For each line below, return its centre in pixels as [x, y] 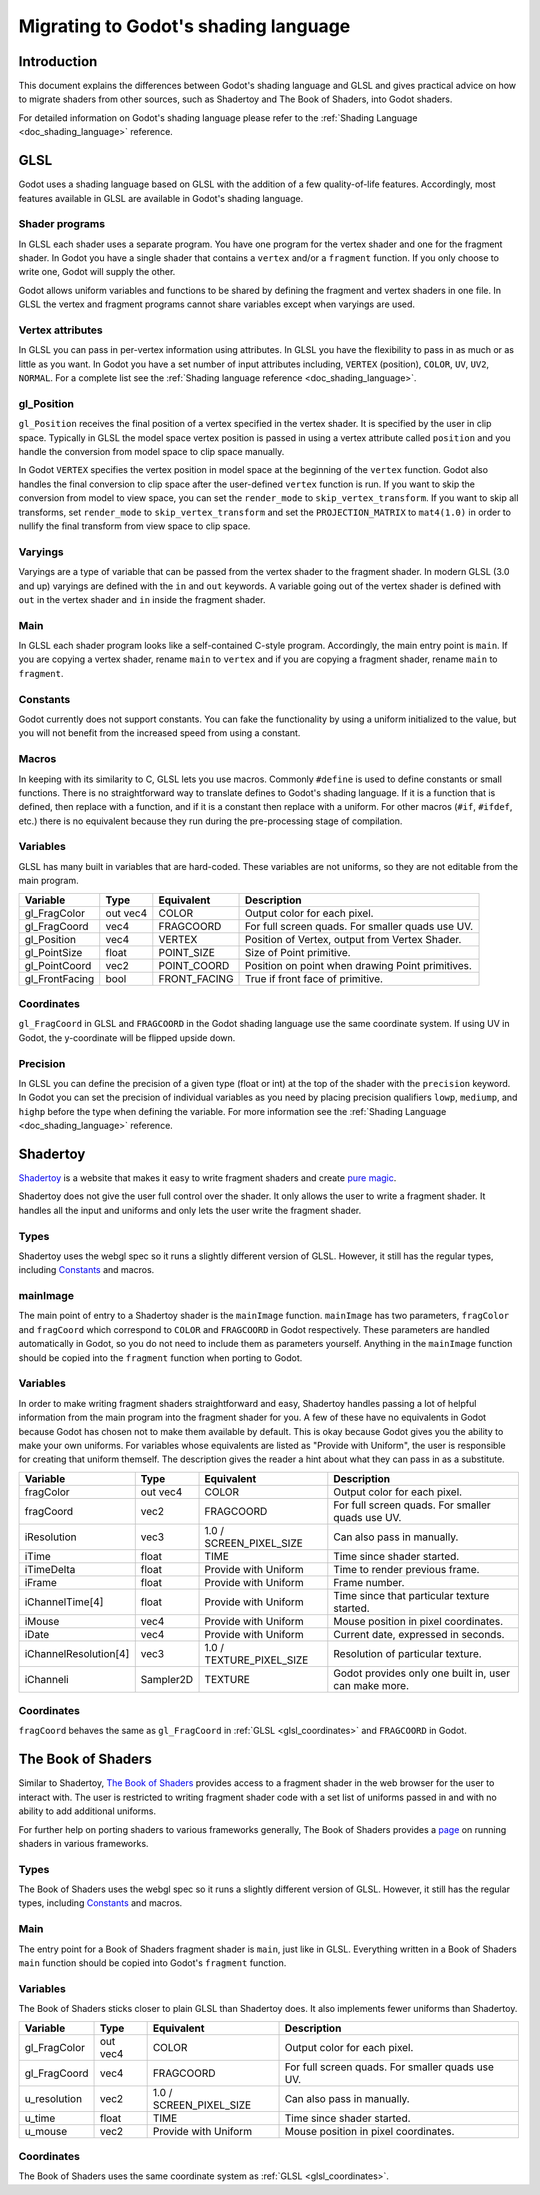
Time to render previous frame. [406, 1569]
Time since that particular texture [411, 1595]
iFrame [40, 1582]
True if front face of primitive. [314, 978]
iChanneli [46, 1679]
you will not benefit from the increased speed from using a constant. [159, 733]
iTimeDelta [50, 1569]
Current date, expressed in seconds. [419, 1634]
